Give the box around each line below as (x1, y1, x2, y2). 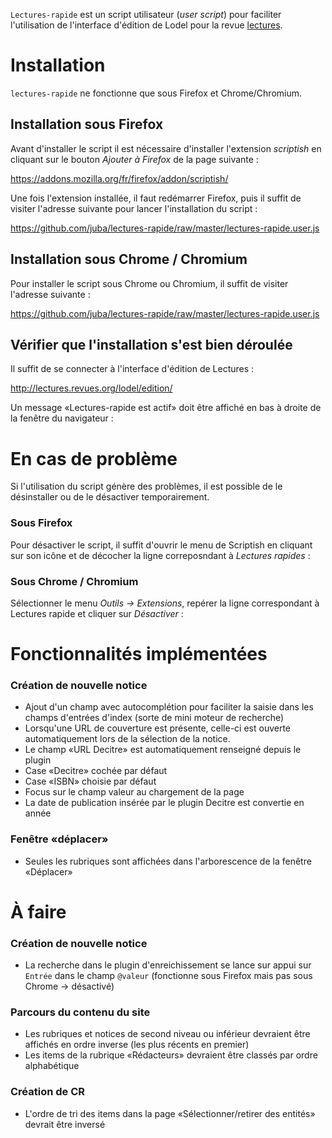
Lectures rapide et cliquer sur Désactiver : (10, 607, 184, 619)
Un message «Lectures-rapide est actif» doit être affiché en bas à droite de (10, 402, 322, 414)
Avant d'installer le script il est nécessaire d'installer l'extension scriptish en (10, 142, 322, 154)
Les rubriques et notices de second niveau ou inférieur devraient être (24, 1028, 311, 1040)
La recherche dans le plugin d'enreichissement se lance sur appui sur (24, 959, 312, 971)
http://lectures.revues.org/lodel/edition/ (10, 382, 173, 394)
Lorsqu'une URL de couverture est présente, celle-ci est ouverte (24, 722, 292, 734)
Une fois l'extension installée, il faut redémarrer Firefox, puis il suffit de (10, 192, 302, 204)
